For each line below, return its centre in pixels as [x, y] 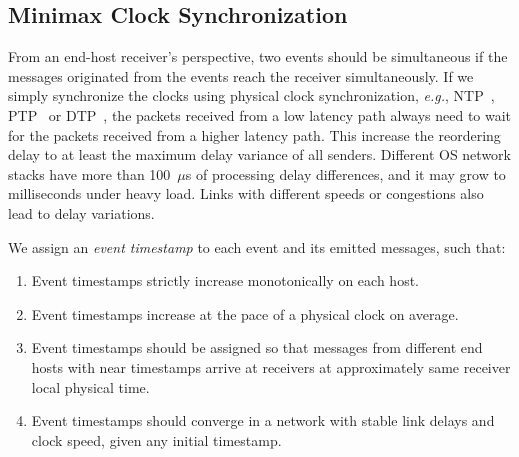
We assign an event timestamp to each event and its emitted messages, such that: [257, 246]
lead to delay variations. [81, 212]
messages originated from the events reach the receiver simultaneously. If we [241, 75]
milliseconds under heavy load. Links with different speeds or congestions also [246, 193]
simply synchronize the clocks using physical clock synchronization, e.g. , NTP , [251, 95]
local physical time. [90, 386]
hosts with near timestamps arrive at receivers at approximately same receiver [271, 366]
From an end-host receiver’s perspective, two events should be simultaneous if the [258, 56]
